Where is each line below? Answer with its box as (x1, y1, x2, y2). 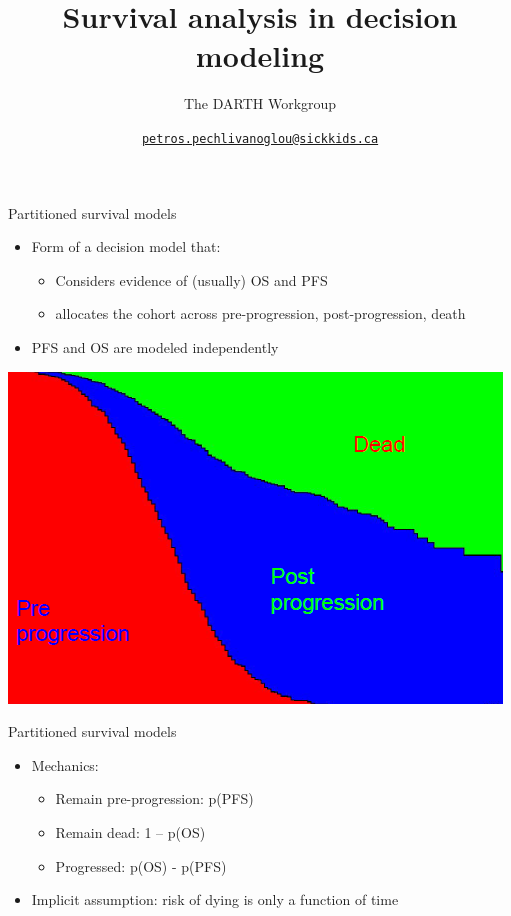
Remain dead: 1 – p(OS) (55, 821, 206, 842)
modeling (195, 35, 325, 76)
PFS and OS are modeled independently (31, 336, 279, 357)
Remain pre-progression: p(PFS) (55, 788, 254, 809)
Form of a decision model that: (31, 236, 221, 257)
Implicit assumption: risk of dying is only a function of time (31, 889, 399, 910)
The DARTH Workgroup (183, 93, 337, 114)
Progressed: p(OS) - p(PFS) (55, 855, 227, 876)
